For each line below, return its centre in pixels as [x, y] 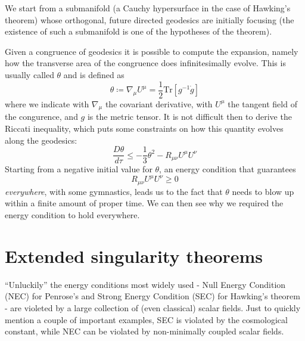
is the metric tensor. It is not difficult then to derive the [189, 117]
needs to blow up [263, 191]
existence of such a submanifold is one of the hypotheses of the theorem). [139, 31]
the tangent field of [262, 103]
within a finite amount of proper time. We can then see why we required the [144, 203]
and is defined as [94, 74]
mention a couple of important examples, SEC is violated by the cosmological [146, 319]
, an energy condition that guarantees [228, 169]
